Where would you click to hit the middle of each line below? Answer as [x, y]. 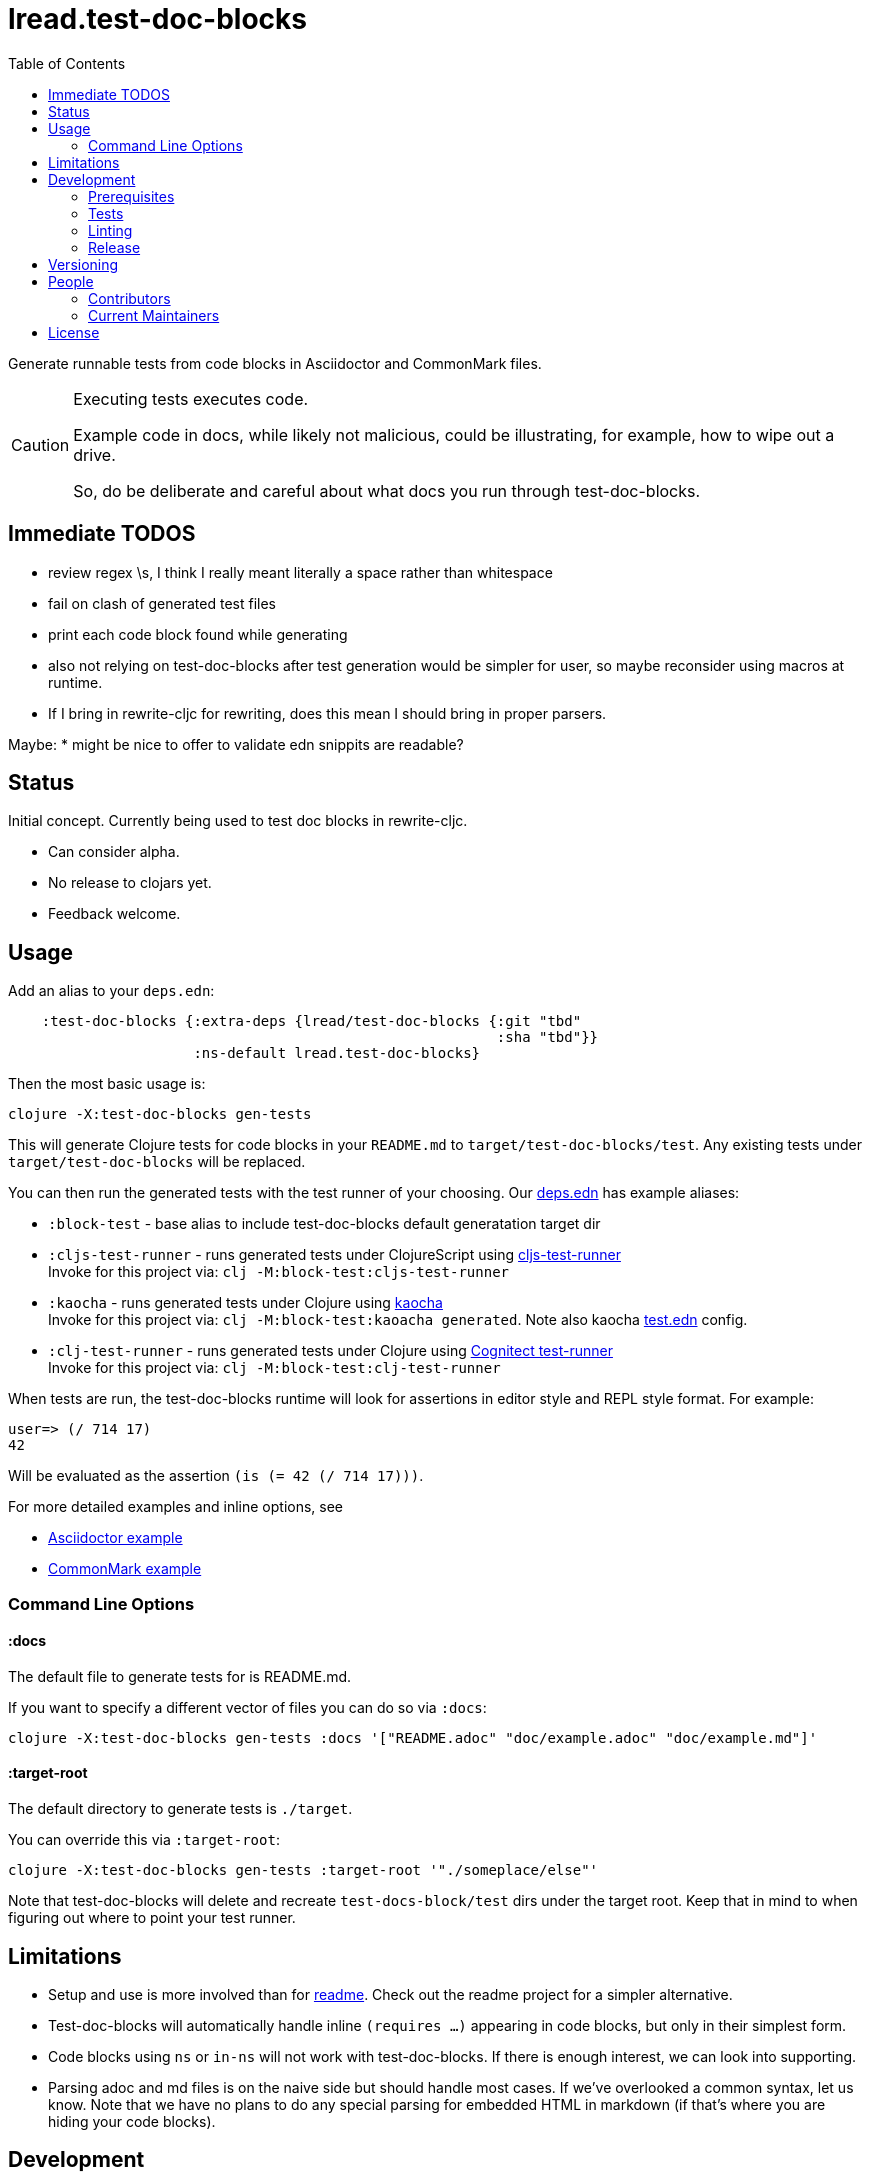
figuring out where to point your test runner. [152, 1918]
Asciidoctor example [115, 1538]
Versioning [83, 264]
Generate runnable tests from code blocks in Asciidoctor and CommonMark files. [275, 363]
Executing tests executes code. [191, 398]
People [71, 281]
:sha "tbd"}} [547, 1037]
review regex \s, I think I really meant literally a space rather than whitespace [300, 572]
